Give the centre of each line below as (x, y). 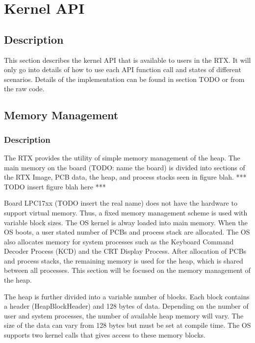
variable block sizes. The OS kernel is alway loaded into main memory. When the (126, 222)
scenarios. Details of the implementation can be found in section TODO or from (124, 79)
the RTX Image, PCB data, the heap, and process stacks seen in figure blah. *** (125, 177)
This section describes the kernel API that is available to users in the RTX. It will (127, 60)
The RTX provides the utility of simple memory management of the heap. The (122, 157)
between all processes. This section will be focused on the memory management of (127, 270)
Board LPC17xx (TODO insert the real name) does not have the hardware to (121, 203)
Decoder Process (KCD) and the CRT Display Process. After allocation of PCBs (125, 251)
